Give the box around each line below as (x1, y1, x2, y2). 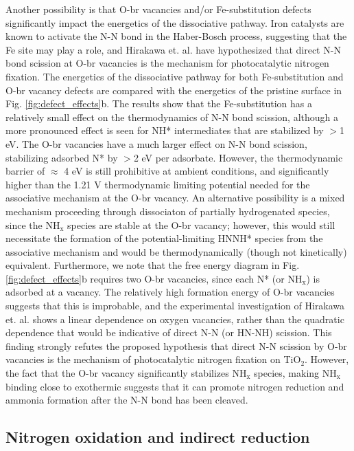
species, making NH (254, 366, 337, 380)
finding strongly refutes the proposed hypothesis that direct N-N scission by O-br (5, 338, 347, 353)
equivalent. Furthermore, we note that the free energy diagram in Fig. (5, 258, 300, 272)
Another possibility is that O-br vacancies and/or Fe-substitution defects (5, 2, 311, 16)
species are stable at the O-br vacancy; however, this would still (67, 217, 335, 232)
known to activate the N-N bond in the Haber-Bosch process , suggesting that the (5, 29, 347, 43)
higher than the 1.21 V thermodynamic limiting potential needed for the (5, 177, 310, 191)
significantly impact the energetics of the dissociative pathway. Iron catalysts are (5, 15, 344, 30)
